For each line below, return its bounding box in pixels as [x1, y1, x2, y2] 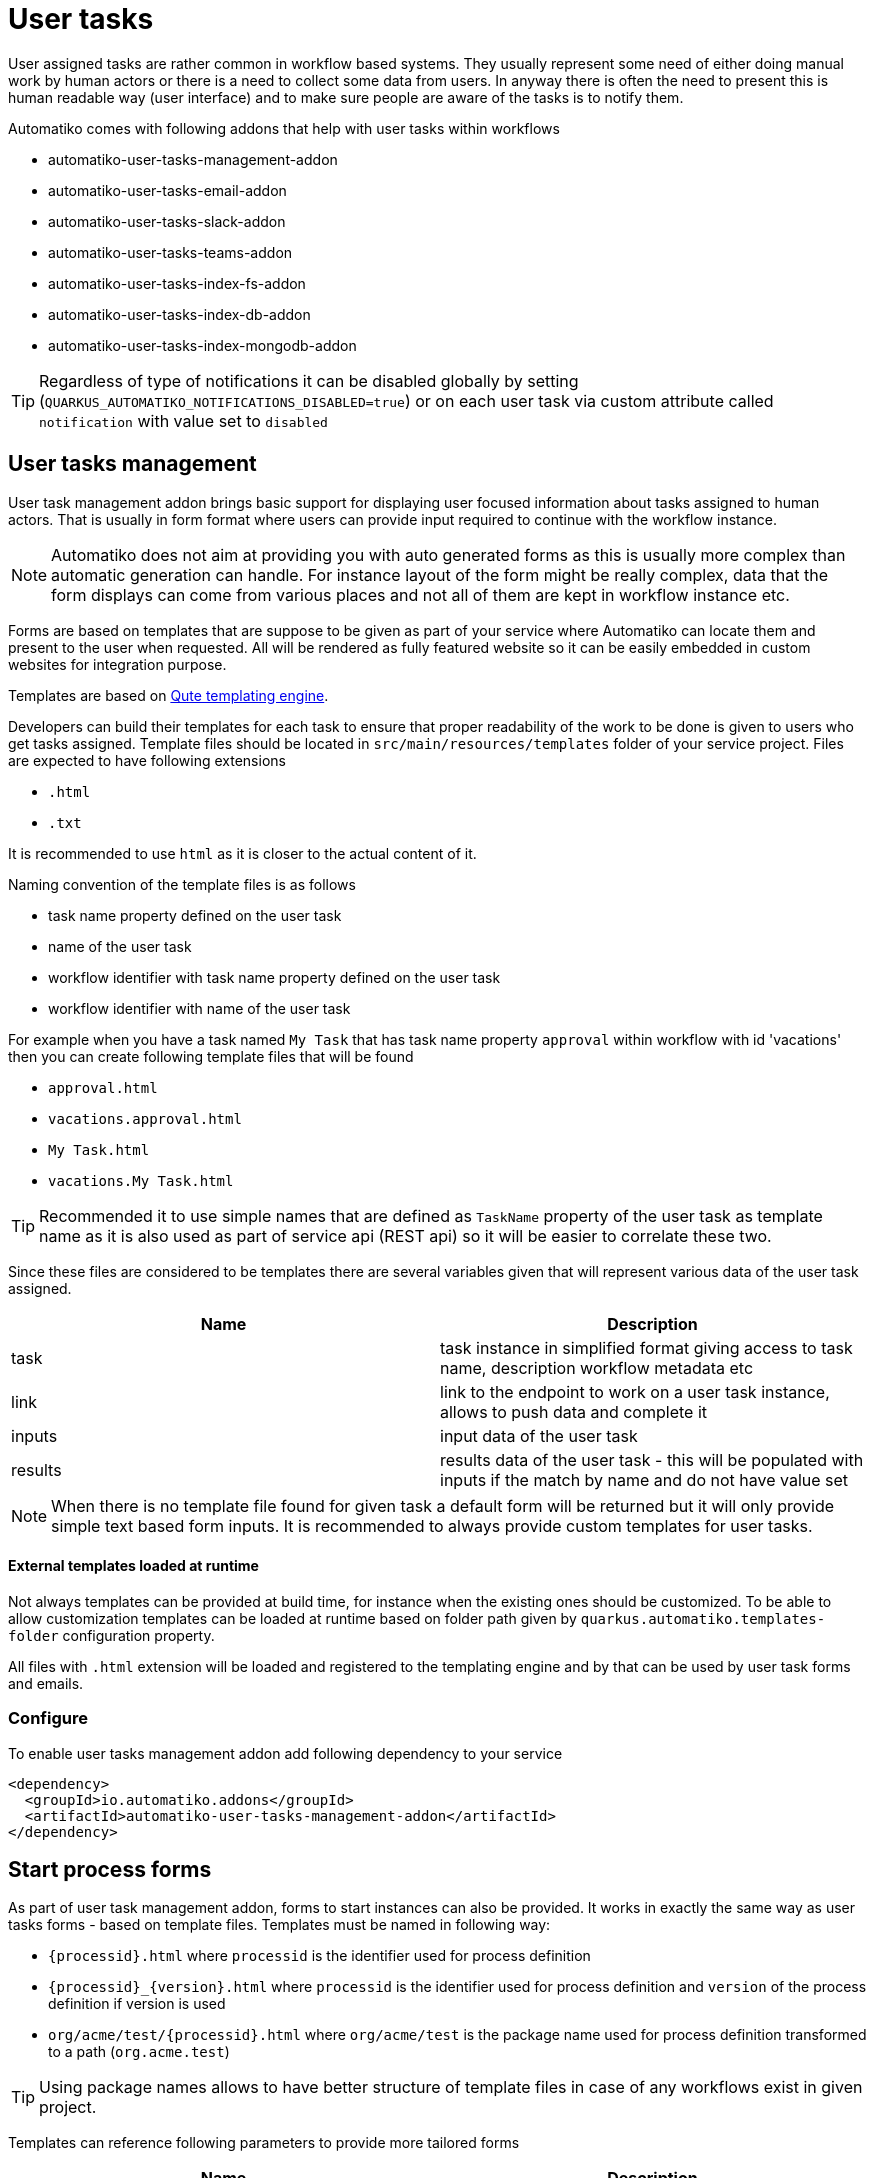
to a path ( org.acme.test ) [48, 2043, 230, 2061]
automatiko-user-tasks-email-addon [48, 181, 287, 199]
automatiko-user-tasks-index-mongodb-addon [48, 336, 357, 354]
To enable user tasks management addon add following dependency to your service [8, 1744, 563, 1762]
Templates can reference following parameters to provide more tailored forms [8, 2134, 520, 2152]
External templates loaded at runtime [8, 1557, 259, 1575]
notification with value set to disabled [39, 410, 328, 431]
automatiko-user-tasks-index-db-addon [48, 305, 311, 323]
